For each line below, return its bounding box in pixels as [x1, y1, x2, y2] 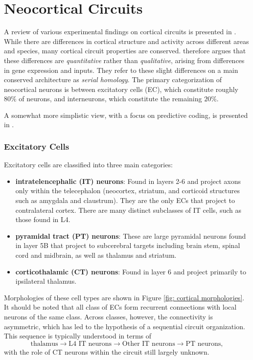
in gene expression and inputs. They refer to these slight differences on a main [4, 65, 238, 75]
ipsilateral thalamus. [15, 276, 77, 286]
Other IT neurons [122, 340, 175, 347]
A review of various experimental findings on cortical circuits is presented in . [4, 26, 236, 37]
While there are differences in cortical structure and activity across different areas [4, 36, 249, 46]
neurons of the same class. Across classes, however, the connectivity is [4, 312, 213, 321]
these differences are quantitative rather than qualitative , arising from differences [4, 55, 245, 65]
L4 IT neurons [69, 340, 112, 347]
